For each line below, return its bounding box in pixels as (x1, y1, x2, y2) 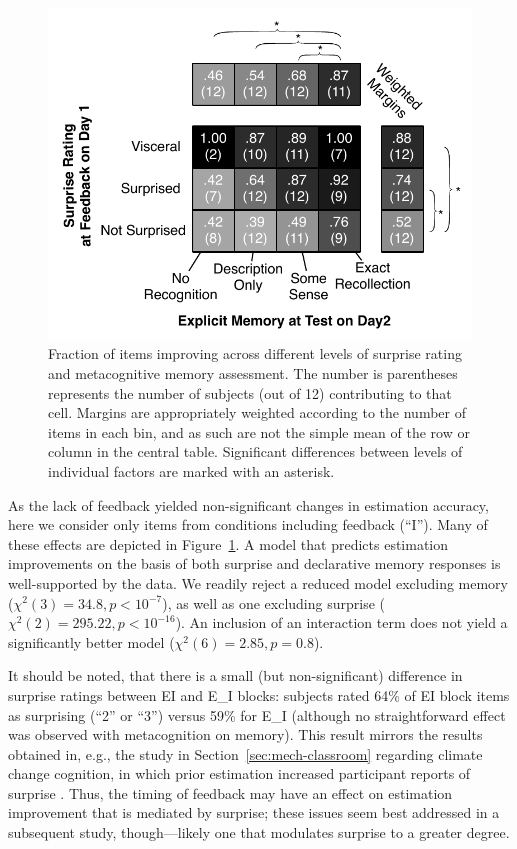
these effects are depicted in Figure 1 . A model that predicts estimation (8, 533, 449, 554)
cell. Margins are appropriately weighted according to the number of (48, 402, 466, 423)
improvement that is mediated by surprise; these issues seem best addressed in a (8, 802, 500, 823)
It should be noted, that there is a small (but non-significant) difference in (8, 665, 463, 686)
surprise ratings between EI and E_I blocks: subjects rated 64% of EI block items (8, 684, 510, 705)
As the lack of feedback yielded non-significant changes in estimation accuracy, (8, 494, 489, 515)
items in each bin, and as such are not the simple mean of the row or (48, 421, 470, 442)
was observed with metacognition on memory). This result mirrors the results (8, 724, 483, 745)
